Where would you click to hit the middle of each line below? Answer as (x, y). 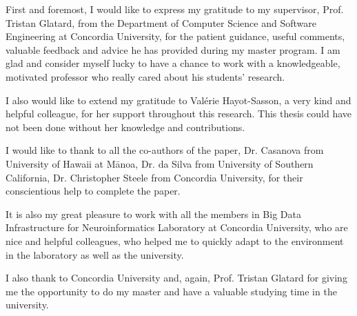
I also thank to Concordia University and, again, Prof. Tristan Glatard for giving (176, 278)
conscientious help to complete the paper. (93, 191)
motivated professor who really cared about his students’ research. (145, 76)
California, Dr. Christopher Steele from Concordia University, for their (154, 177)
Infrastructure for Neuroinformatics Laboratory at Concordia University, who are (177, 227)
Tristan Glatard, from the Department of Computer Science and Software (161, 22)
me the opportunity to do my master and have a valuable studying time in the (171, 291)
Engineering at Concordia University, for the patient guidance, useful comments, (175, 36)
